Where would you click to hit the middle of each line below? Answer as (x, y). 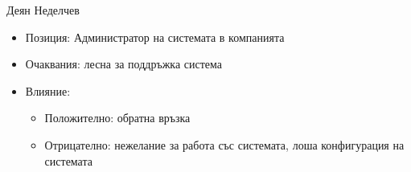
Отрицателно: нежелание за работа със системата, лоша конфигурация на (224, 144)
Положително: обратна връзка (117, 118)
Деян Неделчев (43, 10)
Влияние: (48, 90)
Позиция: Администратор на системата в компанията (155, 37)
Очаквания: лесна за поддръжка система (124, 64)
